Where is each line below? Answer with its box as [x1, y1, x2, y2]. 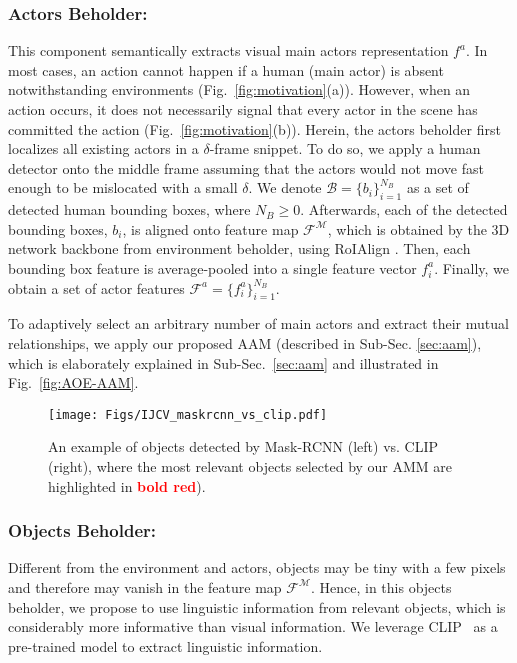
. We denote [248, 177, 322, 198]
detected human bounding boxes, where [8, 199, 251, 220]
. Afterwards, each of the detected [300, 199, 508, 220]
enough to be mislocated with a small [8, 177, 238, 198]
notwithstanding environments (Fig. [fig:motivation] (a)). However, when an [8, 79, 471, 100]
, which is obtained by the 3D [327, 218, 510, 239]
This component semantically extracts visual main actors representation [8, 40, 449, 61]
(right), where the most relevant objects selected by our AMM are [48, 455, 453, 476]
